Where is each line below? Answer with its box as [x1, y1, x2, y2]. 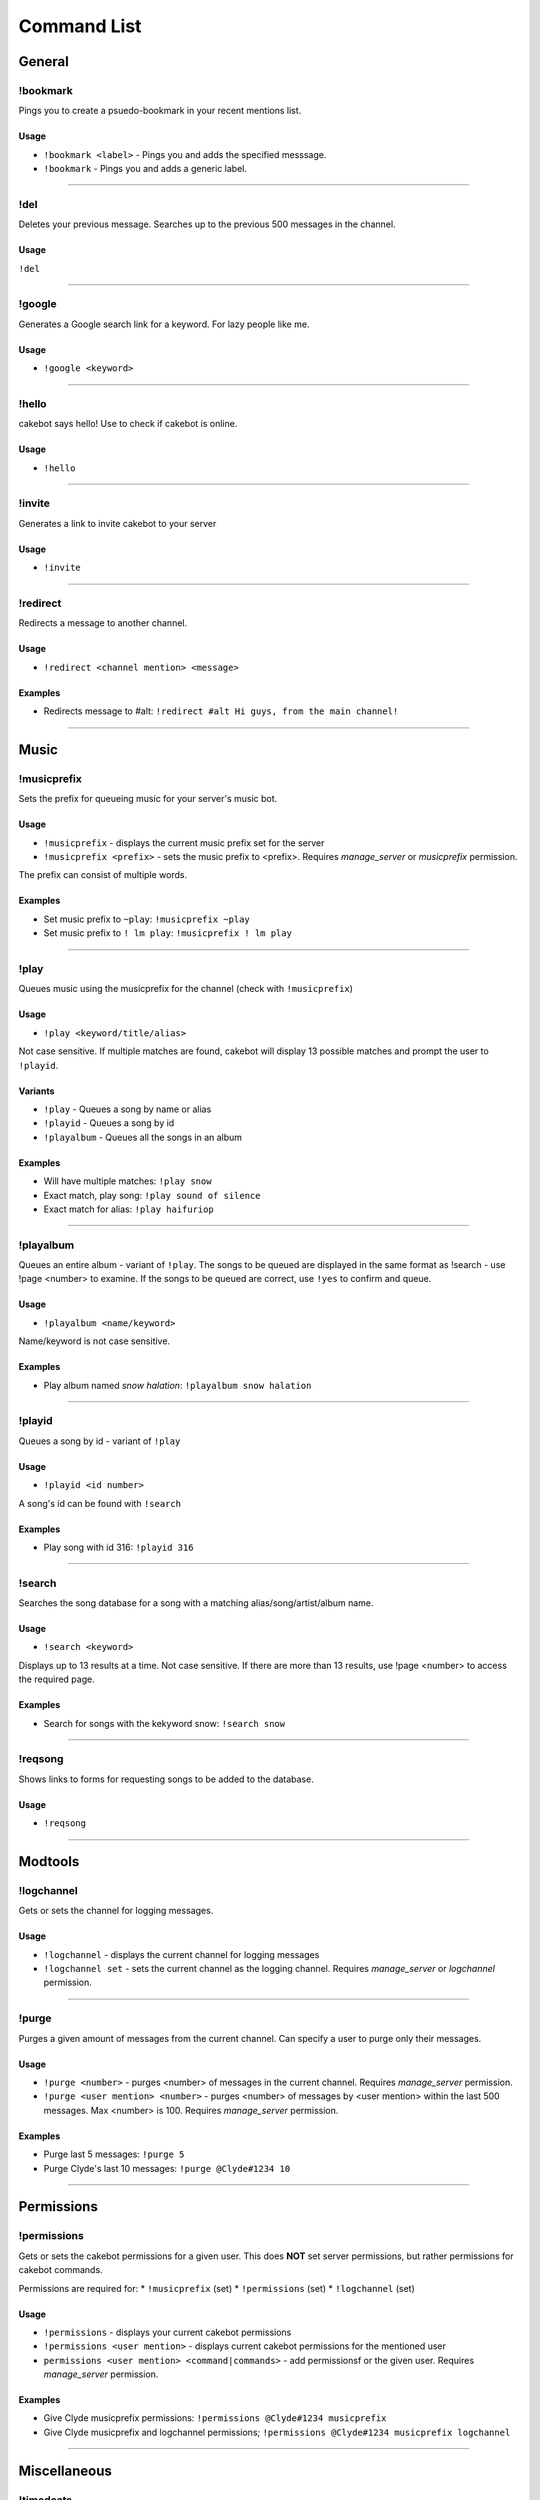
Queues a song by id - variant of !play [18, 1435, 181, 1447]
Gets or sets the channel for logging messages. [18, 1905, 214, 1917]
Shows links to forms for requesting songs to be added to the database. [18, 1773, 314, 1785]
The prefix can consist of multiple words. [18, 869, 188, 881]
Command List [18, 15, 142, 37]
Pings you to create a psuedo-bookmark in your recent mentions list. [18, 105, 302, 117]
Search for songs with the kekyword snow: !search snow [43, 1717, 285, 1729]
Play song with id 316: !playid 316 [43, 1541, 194, 1553]
